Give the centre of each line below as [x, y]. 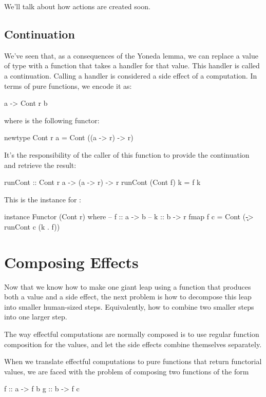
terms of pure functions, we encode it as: [68, 86]
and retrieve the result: [40, 165]
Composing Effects [71, 262]
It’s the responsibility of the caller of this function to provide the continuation [127, 154]
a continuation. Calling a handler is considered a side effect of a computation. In [131, 75]
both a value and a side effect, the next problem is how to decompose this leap [128, 297]
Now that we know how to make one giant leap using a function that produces [128, 286]
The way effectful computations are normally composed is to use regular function [132, 334]
